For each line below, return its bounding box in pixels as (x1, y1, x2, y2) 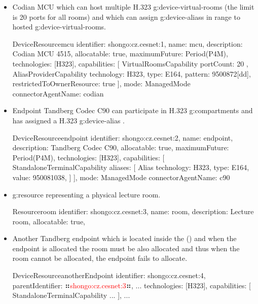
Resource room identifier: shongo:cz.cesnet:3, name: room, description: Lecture (12, 206, 254, 217)
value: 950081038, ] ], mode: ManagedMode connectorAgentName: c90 (12, 172, 230, 182)
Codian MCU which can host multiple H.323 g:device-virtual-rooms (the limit (12, 2, 254, 12)
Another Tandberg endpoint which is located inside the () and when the (12, 233, 237, 244)
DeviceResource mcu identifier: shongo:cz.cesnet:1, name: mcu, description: (12, 38, 243, 49)
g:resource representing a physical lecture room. (12, 189, 161, 199)
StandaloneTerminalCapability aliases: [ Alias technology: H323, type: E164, (12, 162, 249, 173)
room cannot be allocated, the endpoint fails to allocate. (12, 253, 188, 263)
